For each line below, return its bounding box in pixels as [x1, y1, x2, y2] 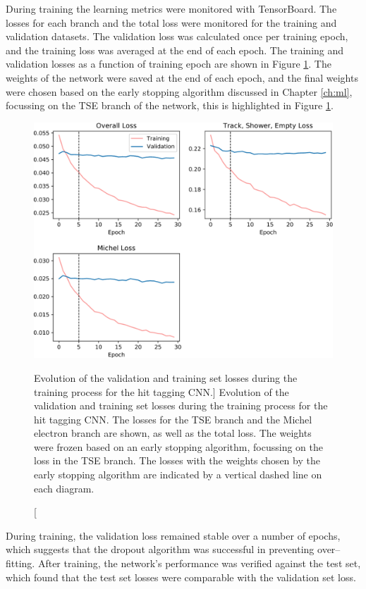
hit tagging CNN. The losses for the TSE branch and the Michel [34, 411, 312, 426]
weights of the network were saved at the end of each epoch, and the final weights [6, 70, 358, 85]
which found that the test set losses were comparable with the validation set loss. [6, 569, 356, 584]
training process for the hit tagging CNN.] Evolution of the [34, 384, 289, 399]
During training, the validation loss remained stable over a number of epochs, [6, 528, 341, 542]
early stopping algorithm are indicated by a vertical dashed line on [34, 467, 322, 482]
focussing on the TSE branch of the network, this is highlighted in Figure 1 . [6, 98, 334, 113]
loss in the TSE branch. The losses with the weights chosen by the [34, 453, 320, 468]
